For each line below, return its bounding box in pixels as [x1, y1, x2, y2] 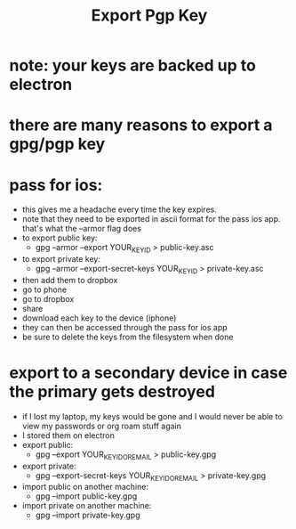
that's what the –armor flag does [21, 224, 142, 234]
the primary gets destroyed [9, 382, 216, 402]
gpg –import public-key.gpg [35, 491, 138, 501]
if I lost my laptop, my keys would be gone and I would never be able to [21, 411, 283, 421]
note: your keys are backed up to [9, 55, 256, 76]
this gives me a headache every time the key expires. [21, 204, 218, 215]
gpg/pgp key [9, 134, 106, 154]
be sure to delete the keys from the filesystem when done [21, 331, 234, 342]
